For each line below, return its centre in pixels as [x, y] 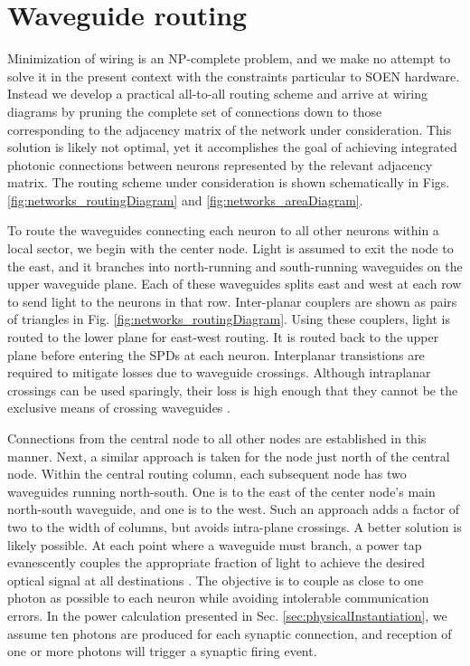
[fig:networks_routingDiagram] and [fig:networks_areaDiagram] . [185, 200]
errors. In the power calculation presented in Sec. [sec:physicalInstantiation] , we [227, 615]
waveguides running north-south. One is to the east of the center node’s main [221, 491]
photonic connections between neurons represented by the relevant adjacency [220, 164]
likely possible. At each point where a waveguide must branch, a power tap [215, 544]
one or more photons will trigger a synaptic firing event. [162, 651]
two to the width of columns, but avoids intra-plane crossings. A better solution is [235, 526]
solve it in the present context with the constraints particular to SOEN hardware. [234, 76]
